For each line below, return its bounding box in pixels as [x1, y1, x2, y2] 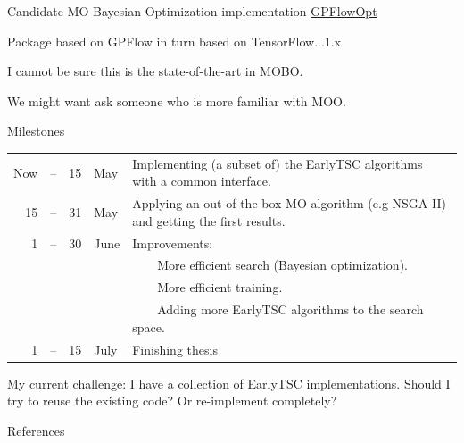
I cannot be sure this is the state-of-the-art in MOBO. [7, 62, 303, 80]
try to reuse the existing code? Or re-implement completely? [7, 391, 337, 410]
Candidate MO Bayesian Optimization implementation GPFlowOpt [7, 2, 377, 20]
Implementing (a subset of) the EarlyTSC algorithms [132, 154, 423, 172]
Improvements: [132, 233, 213, 252]
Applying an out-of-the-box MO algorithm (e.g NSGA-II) [132, 194, 446, 213]
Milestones [7, 121, 65, 140]
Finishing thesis [132, 339, 218, 358]
